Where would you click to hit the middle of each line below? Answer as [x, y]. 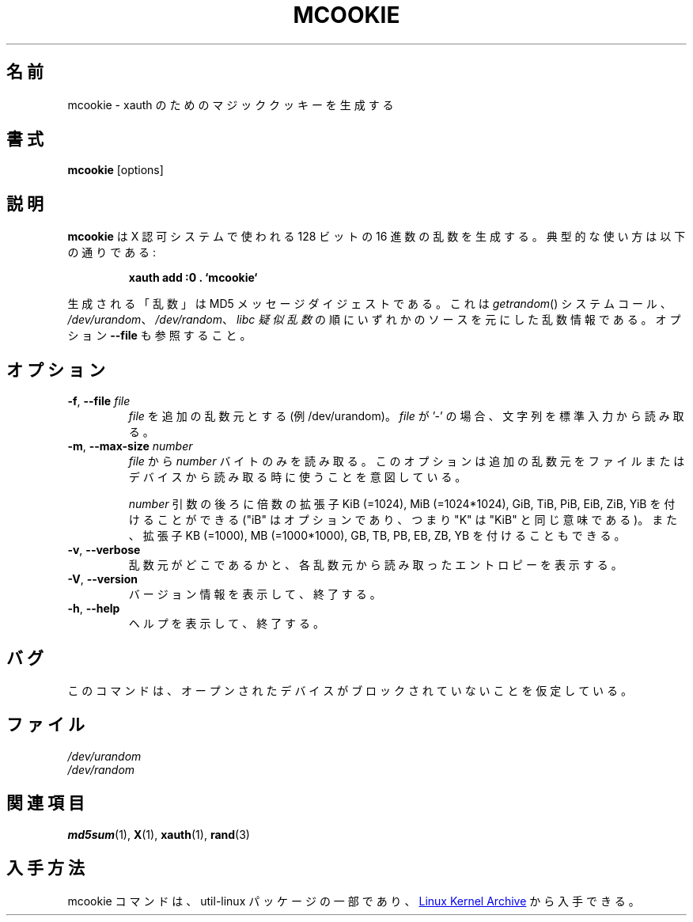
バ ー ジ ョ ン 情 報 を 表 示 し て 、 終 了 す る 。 [255, 594]
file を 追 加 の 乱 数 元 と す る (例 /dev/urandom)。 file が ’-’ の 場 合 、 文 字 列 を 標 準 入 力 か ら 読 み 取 [406, 416]
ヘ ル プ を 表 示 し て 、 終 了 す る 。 [226, 624]
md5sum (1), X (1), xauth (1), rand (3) [159, 834]
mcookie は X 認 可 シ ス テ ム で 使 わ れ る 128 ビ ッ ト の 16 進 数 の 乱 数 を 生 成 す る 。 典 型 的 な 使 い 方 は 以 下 [377, 237]
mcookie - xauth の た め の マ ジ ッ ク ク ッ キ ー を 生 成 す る [231, 104]
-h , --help [94, 609]
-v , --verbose [104, 550]
